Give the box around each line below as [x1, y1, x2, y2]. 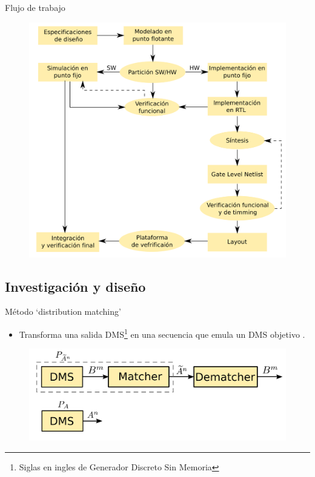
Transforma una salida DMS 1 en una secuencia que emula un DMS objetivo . [19, 326, 305, 340]
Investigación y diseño [5, 277, 146, 295]
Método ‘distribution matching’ [5, 305, 121, 318]
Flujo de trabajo [5, 1, 65, 13]
